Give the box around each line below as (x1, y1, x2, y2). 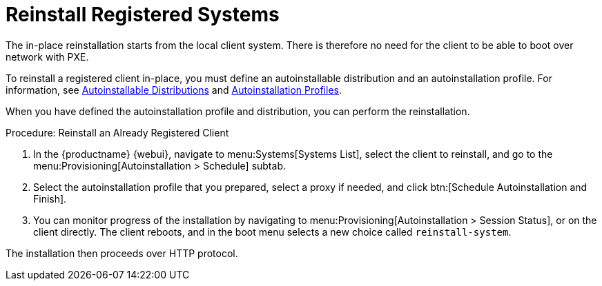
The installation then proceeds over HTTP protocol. (6, 247, 238, 259)
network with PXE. (6, 50, 89, 63)
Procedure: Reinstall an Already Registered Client (6, 126, 229, 139)
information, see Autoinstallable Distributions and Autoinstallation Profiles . (6, 83, 342, 96)
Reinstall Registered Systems (6, 3, 280, 26)
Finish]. (33, 192, 67, 205)
